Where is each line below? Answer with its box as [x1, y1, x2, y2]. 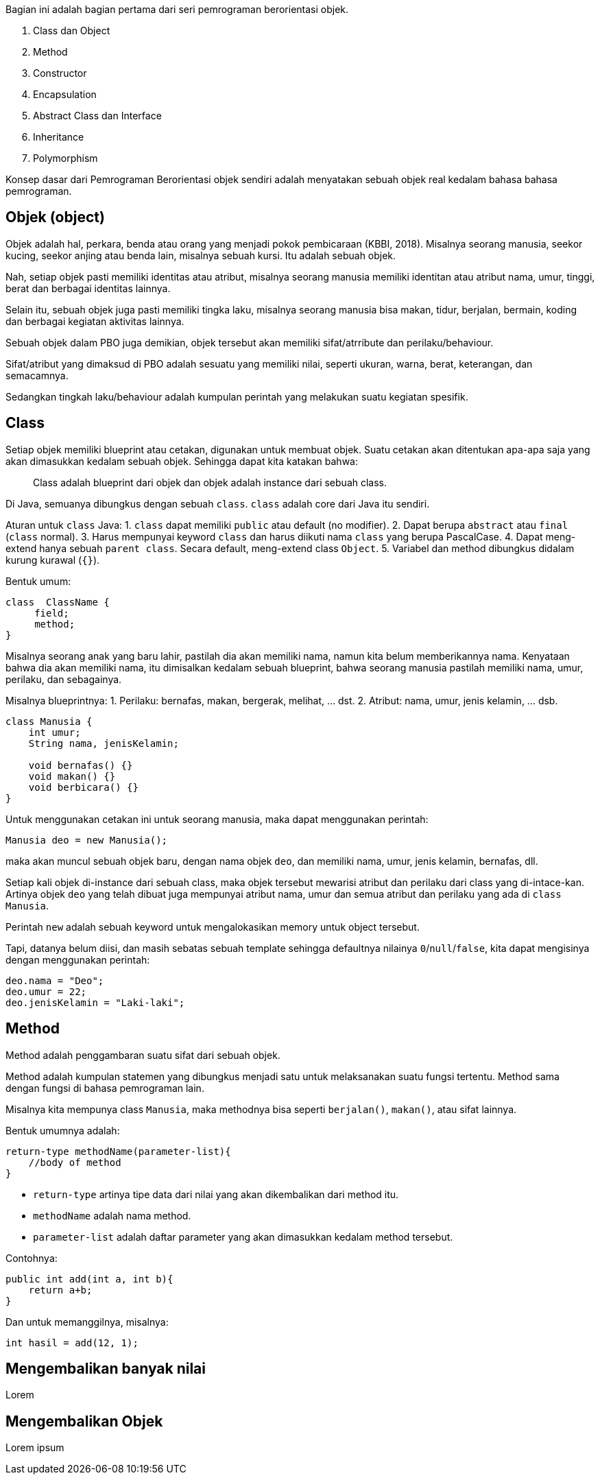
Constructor [33, 67, 87, 79]
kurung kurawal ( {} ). [5, 553, 100, 566]
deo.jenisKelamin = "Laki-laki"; [5, 996, 185, 1008]
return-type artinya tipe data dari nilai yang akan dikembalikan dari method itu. [33, 1188, 399, 1200]
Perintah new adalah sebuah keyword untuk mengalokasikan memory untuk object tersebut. [5, 920, 420, 933]
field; [34, 607, 69, 619]
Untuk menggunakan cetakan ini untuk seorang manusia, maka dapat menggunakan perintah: [5, 813, 429, 825]
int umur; [28, 726, 81, 738]
